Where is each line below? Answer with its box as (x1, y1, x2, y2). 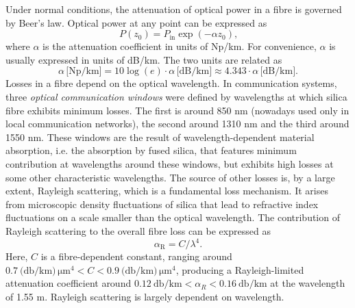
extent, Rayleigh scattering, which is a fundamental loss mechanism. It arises (5, 183, 328, 198)
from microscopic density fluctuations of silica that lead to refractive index (5, 196, 319, 211)
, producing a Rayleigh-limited (175, 262, 304, 277)
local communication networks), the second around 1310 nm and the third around (5, 116, 350, 131)
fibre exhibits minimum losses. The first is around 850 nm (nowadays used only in (5, 103, 350, 117)
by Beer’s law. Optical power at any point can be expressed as (5, 15, 267, 29)
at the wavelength (270, 276, 345, 290)
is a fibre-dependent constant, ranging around (40, 249, 232, 263)
